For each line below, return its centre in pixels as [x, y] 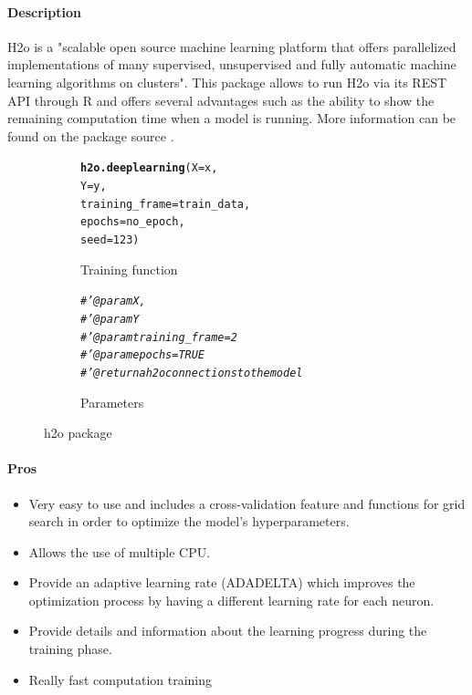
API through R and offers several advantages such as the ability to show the [221, 100]
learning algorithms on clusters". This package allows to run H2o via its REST [227, 82]
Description [45, 11]
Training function [129, 269]
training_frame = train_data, [166, 204]
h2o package [78, 433]
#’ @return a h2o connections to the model [192, 373]
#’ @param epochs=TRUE [143, 355]
